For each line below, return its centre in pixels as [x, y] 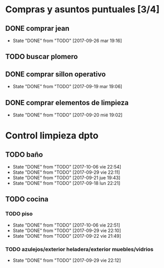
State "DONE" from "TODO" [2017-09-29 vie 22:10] [67, 230]
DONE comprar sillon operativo [56, 74]
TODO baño [24, 154]
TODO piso [19, 214]
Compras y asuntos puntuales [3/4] [83, 9]
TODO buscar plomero [42, 57]
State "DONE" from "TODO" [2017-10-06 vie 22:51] [66, 225]
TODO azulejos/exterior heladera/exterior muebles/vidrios [79, 249]
